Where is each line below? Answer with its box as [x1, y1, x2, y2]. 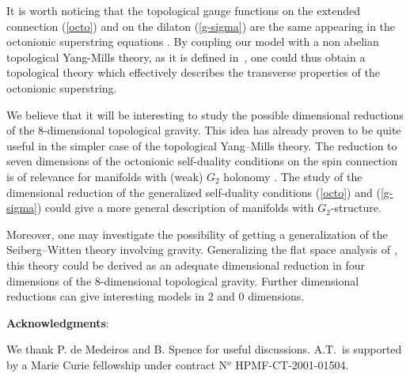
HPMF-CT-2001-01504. [235, 356, 349, 372]
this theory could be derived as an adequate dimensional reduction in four [6, 256, 366, 273]
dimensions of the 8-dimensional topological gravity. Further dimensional [6, 272, 359, 289]
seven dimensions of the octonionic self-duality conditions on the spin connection [6, 153, 397, 169]
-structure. [330, 199, 382, 216]
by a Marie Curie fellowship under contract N [6, 356, 228, 372]
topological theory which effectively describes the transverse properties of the [6, 64, 380, 81]
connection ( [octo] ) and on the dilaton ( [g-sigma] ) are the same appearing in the [6, 17, 396, 34]
